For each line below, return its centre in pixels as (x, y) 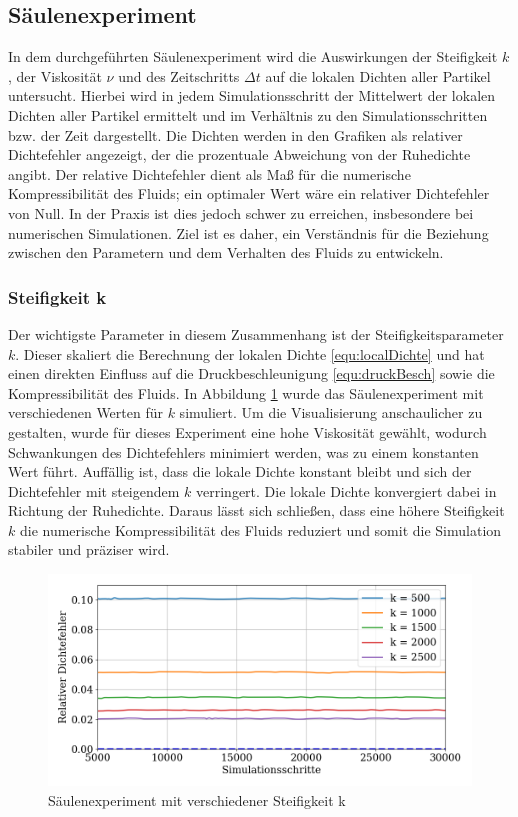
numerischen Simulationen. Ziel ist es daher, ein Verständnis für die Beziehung (248, 232)
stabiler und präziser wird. (89, 549)
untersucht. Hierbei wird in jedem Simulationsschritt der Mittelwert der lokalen (252, 95)
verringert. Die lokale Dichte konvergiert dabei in (346, 490)
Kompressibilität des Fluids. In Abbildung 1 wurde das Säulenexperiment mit (246, 392)
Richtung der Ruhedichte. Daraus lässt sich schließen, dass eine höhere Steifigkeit (256, 510)
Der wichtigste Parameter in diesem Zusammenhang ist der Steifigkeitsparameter (256, 333)
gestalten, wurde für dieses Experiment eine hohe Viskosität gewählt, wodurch (247, 431)
